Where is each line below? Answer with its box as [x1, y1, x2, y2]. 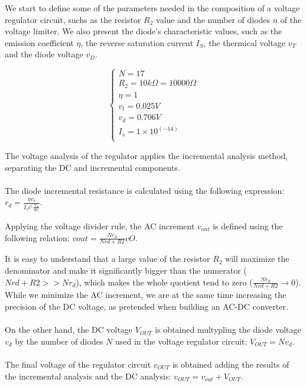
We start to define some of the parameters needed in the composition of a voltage [5, 2, 300, 14]
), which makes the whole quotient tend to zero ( [76, 275, 253, 288]
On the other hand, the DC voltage [5, 323, 133, 336]
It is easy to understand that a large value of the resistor [5, 252, 210, 265]
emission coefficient [5, 36, 74, 48]
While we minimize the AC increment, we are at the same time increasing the [5, 288, 287, 301]
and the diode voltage [5, 48, 83, 60]
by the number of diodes [15, 335, 103, 347]
